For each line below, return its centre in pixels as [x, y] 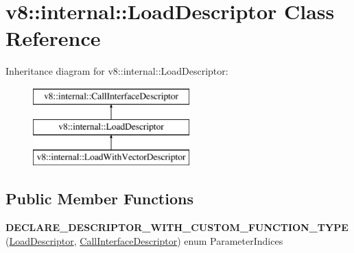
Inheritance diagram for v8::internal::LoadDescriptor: [117, 71]
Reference [53, 38]
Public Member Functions [99, 198]
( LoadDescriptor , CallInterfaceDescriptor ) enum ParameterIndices [144, 240]
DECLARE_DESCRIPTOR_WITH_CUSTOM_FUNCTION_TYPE [177, 227]
